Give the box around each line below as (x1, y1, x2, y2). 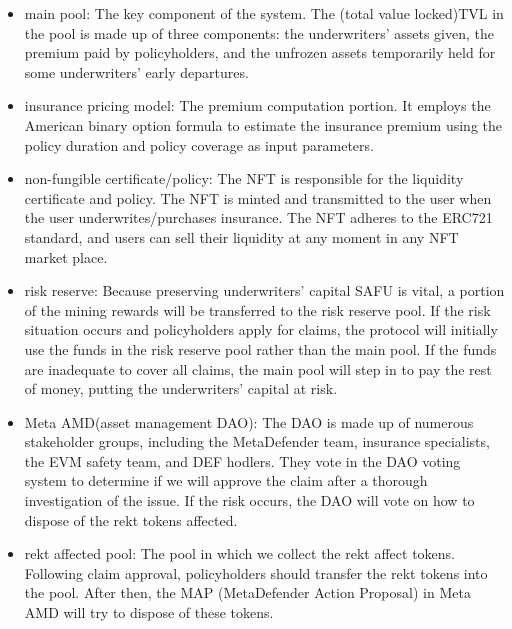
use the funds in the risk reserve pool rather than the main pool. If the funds (24, 338, 497, 359)
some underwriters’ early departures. (24, 61, 249, 82)
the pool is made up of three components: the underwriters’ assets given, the (24, 22, 495, 43)
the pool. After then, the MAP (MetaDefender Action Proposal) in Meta (24, 582, 471, 603)
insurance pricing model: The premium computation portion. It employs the (24, 95, 491, 116)
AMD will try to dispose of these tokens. (24, 602, 274, 623)
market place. (24, 246, 108, 267)
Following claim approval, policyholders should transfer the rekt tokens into (24, 562, 488, 583)
